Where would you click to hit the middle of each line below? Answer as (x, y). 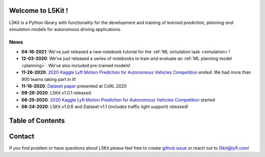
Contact (22, 136)
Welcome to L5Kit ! (39, 11)
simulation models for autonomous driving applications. (65, 29)
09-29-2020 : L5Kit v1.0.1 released (56, 93)
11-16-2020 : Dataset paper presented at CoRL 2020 (74, 86)
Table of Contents (37, 120)
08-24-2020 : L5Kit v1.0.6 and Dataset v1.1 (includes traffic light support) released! (105, 107)
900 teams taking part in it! (49, 79)
